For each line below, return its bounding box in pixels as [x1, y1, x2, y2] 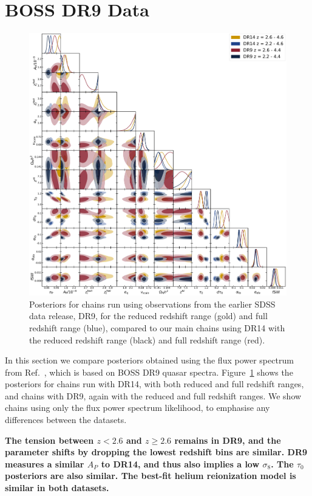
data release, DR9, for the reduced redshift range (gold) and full [29, 309, 268, 322]
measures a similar [5, 457, 84, 470]
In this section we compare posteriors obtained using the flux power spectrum [5, 354, 294, 367]
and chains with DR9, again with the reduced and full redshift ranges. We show [5, 389, 302, 402]
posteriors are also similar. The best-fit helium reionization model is [5, 469, 296, 482]
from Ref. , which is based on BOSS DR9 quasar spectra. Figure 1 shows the [5, 365, 293, 378]
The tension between [5, 433, 94, 446]
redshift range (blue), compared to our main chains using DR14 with [29, 321, 285, 334]
